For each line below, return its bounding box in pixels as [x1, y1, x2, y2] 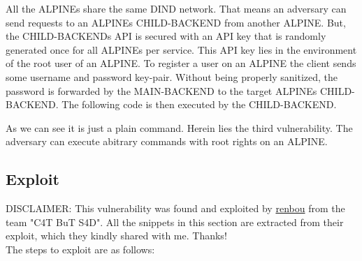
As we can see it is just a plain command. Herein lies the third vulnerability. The [6, 120, 353, 135]
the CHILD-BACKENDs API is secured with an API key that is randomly [6, 29, 326, 43]
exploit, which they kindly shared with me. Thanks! [6, 228, 227, 243]
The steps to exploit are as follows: [6, 241, 155, 256]
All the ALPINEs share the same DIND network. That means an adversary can [6, 1, 347, 15]
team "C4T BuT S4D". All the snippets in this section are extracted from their [6, 214, 344, 229]
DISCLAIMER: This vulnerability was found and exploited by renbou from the [6, 201, 345, 216]
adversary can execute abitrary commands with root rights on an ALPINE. [6, 134, 328, 149]
